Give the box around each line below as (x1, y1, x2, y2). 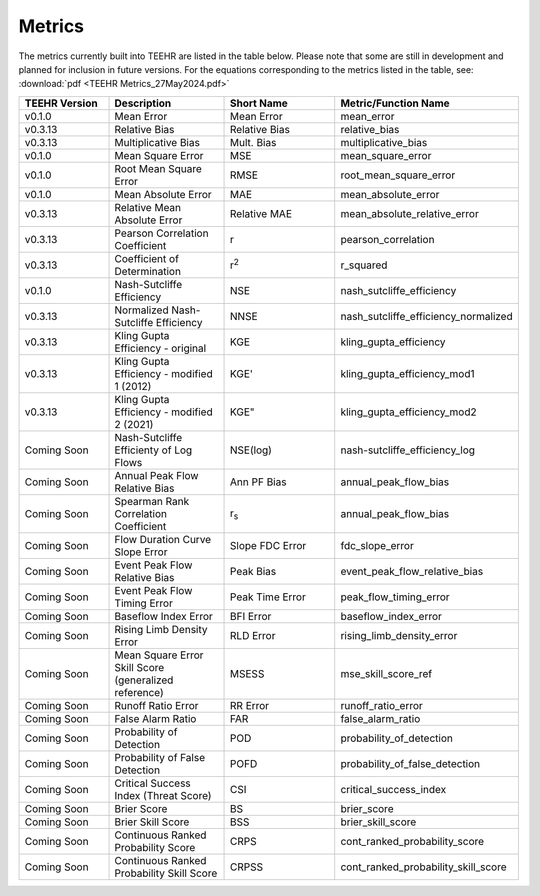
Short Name (230, 96, 289, 110)
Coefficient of (114, 251, 180, 265)
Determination (114, 264, 182, 278)
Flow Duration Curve (114, 532, 212, 546)
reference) (114, 685, 164, 699)
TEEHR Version (24, 96, 99, 110)
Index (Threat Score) (114, 788, 212, 802)
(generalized (114, 673, 174, 687)
